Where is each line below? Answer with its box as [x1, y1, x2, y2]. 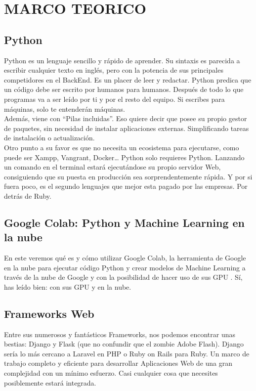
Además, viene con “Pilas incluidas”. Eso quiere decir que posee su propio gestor [4, 113, 247, 124]
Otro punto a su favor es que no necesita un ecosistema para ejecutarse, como [4, 142, 239, 152]
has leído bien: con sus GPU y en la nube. [4, 281, 131, 292]
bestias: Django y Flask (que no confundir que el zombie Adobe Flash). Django [4, 339, 244, 349]
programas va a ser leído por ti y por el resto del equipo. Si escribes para [4, 93, 225, 104]
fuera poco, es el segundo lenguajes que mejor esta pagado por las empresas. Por [4, 181, 248, 191]
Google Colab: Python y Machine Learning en [4, 215, 245, 230]
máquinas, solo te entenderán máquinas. [4, 103, 125, 114]
